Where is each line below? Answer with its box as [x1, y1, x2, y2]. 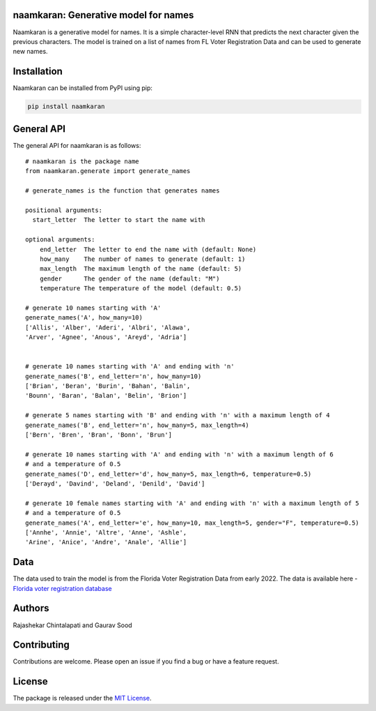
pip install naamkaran [27, 103, 105, 111]
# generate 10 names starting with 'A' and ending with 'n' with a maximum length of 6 [25, 450, 334, 458]
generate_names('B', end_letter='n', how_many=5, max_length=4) [25, 421, 250, 429]
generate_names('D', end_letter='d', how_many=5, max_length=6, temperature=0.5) [25, 470, 312, 478]
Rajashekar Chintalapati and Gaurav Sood [13, 621, 132, 629]
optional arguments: [25, 236, 95, 244]
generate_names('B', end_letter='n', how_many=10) [25, 372, 202, 380]
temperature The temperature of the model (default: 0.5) [39, 285, 242, 292]
